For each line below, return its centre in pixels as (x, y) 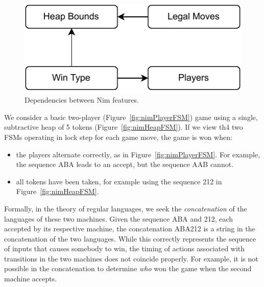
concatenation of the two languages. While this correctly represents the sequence (130, 238)
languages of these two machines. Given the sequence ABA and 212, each (119, 218)
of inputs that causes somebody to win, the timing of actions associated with (125, 248)
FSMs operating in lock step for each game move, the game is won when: (118, 137)
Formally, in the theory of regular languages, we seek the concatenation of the (126, 208)
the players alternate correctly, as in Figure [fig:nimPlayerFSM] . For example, (138, 154)
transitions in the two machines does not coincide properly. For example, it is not (131, 258)
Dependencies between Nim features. (82, 100)
